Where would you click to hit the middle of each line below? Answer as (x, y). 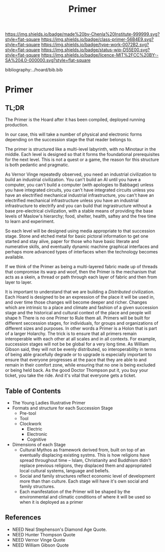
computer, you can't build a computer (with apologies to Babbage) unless (79, 185)
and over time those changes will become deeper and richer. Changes (76, 302)
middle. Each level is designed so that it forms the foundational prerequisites (82, 154)
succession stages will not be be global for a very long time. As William (77, 344)
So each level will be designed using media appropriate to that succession (80, 231)
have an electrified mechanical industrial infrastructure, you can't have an (80, 195)
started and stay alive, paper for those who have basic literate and (72, 242)
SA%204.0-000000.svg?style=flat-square (48, 61)
